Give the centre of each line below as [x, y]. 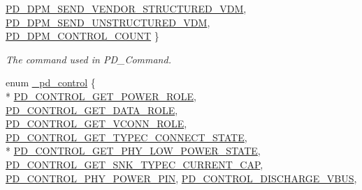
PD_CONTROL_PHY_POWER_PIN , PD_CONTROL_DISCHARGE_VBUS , [181, 178]
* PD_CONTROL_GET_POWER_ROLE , [101, 96]
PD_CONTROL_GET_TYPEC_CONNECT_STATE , [126, 137]
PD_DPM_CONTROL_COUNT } [82, 36]
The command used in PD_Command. [88, 59]
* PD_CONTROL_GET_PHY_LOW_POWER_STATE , [133, 151]
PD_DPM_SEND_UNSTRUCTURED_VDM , [108, 22]
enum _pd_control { [51, 82]
